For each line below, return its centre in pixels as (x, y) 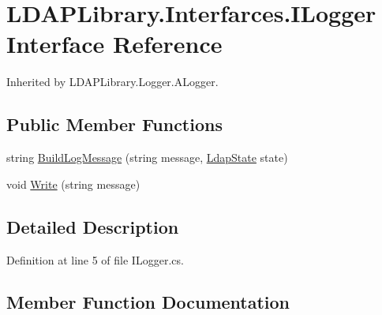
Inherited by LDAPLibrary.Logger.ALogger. (112, 82)
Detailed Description (93, 226)
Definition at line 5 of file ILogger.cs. (95, 259)
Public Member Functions (114, 124)
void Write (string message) (73, 184)
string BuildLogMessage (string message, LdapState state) (147, 157)
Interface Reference (114, 44)
